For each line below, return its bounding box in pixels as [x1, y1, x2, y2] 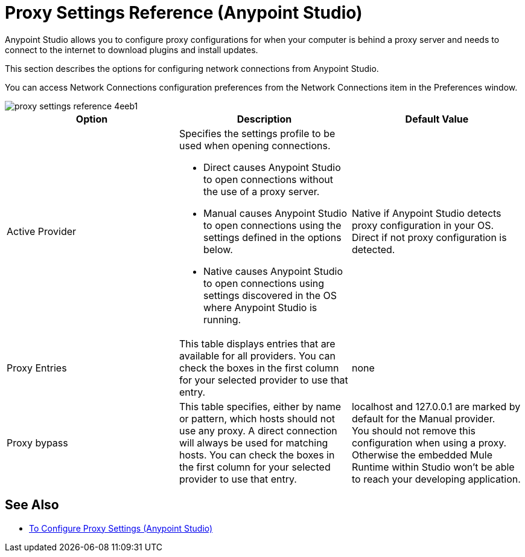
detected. [351, 243, 395, 256]
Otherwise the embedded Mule [351, 448, 492, 461]
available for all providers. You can [179, 349, 336, 362]
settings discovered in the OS [203, 289, 337, 301]
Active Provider [7, 225, 77, 237]
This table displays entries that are [179, 337, 336, 350]
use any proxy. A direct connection [179, 424, 337, 437]
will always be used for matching [179, 436, 328, 449]
